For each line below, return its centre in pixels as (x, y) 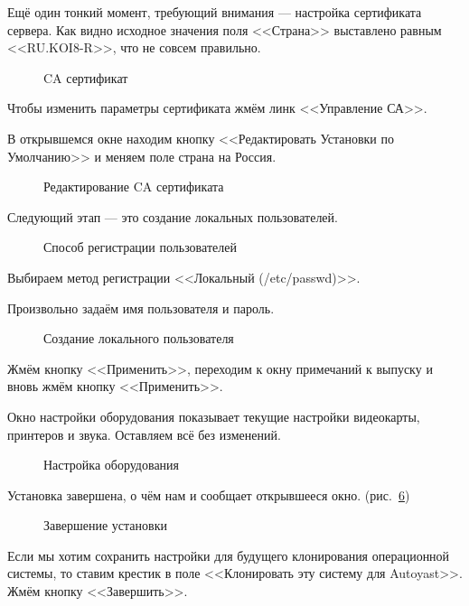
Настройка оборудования (112, 465)
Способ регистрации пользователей (140, 247)
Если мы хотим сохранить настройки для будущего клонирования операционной (229, 555)
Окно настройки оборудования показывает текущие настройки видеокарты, (214, 416)
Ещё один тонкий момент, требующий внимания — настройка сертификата (215, 12)
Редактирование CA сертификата (134, 186)
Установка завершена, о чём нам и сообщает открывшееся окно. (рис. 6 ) (209, 494)
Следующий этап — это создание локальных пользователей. (173, 216)
